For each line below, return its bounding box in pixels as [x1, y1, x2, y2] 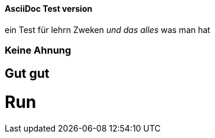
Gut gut [5, 66, 50, 81]
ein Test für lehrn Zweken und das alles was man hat [5, 24, 210, 35]
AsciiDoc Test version [5, 4, 93, 14]
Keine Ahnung [5, 44, 71, 56]
